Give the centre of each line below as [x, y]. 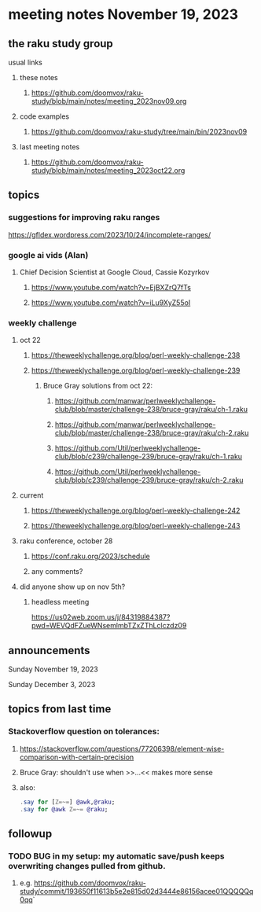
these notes [39, 77]
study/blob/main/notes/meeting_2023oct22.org [108, 170]
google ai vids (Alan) [48, 255]
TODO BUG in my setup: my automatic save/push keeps [116, 856]
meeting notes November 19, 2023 [123, 15]
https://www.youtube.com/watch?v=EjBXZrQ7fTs [111, 287]
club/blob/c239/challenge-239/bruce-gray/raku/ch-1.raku [148, 457]
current [31, 495]
